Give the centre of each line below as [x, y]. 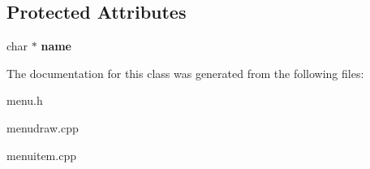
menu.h [25, 100]
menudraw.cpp [43, 127]
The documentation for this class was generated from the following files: [185, 73]
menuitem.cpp [41, 155]
